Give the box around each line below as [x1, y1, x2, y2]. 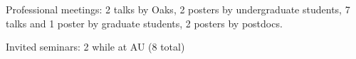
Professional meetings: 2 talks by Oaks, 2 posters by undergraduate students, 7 [6, 2, 350, 16]
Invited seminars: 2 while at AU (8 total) [6, 39, 185, 54]
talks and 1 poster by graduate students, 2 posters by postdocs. [6, 15, 283, 30]
